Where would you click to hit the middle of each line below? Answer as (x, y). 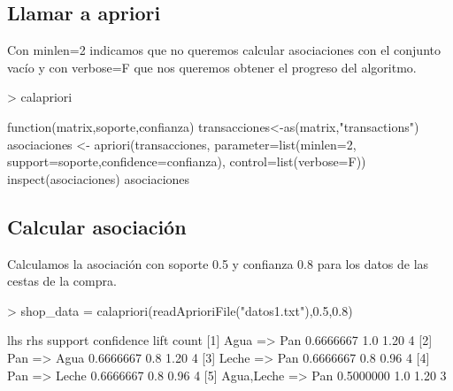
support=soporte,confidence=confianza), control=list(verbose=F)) (187, 161)
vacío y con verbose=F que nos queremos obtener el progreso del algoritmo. (212, 67)
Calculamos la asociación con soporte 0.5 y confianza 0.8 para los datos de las (218, 263)
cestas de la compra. (62, 281)
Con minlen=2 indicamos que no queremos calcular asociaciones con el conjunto (224, 50)
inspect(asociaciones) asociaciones (99, 178)
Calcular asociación (97, 226)
